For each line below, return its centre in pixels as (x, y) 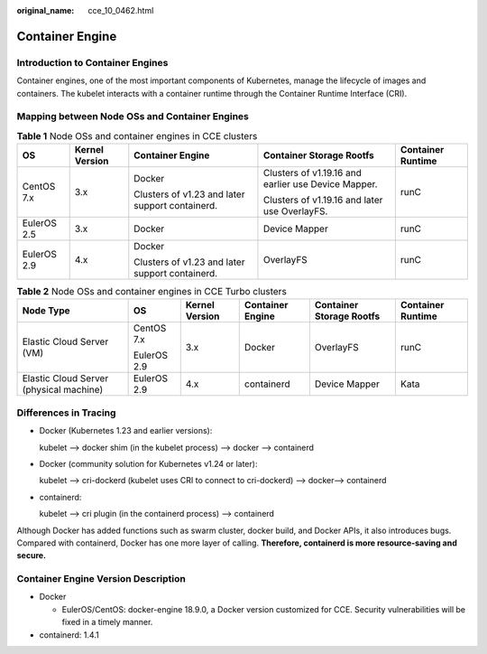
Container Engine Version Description (101, 579)
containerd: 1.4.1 (69, 635)
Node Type (46, 311)
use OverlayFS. (295, 211)
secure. (32, 556)
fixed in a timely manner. (107, 622)
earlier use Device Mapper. (320, 184)
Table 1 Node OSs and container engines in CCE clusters (137, 135)
